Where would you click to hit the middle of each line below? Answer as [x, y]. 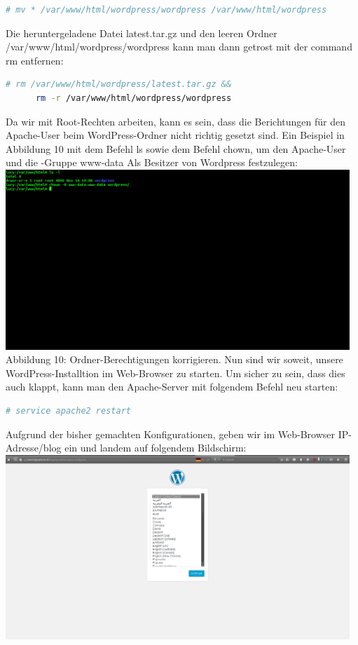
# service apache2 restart [68, 411]
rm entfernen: [35, 60]
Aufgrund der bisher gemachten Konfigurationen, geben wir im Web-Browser [171, 434]
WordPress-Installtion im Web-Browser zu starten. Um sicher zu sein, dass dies [175, 373]
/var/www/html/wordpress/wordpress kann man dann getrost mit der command [179, 47]
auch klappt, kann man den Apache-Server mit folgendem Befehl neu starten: [172, 387]
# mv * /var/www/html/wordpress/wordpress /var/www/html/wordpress [166, 10]
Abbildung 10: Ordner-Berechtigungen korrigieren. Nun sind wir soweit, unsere [174, 359]
